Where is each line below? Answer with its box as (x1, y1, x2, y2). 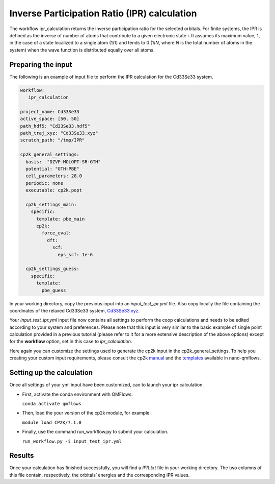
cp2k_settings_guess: (25, 266, 80, 272)
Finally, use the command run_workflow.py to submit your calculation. (22, 429, 169, 435)
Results (9, 451, 34, 460)
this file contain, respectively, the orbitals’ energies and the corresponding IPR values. (9, 472, 190, 478)
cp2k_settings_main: (25, 202, 77, 207)
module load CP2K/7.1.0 (22, 419, 81, 425)
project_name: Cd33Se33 (20, 109, 80, 114)
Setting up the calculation (9, 368, 93, 377)
